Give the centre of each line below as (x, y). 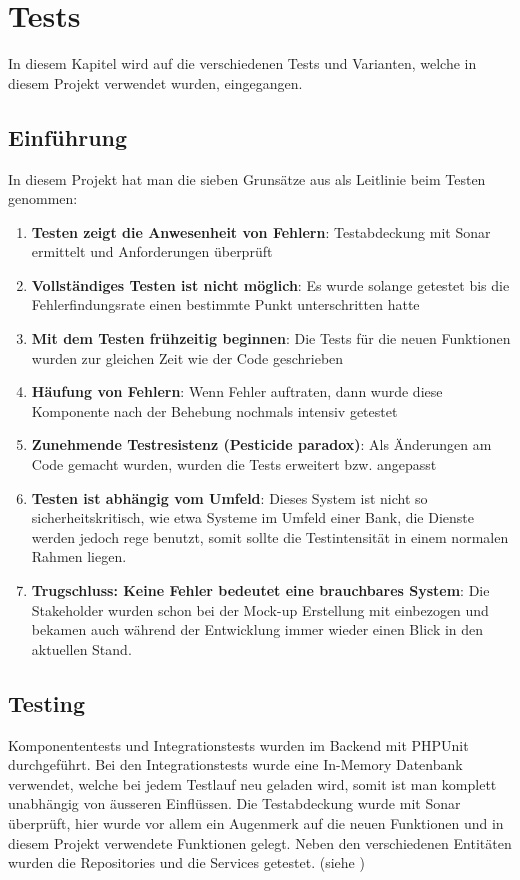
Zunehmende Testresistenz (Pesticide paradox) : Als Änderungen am (261, 444)
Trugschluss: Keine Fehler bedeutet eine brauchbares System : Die (260, 590)
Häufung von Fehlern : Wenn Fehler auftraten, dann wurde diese (237, 391)
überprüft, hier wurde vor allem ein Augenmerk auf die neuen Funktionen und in (256, 822)
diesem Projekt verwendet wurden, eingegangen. (155, 82)
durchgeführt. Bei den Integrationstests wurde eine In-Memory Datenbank (235, 764)
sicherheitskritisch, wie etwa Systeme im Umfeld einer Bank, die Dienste (253, 517)
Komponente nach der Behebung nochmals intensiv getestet (214, 410)
